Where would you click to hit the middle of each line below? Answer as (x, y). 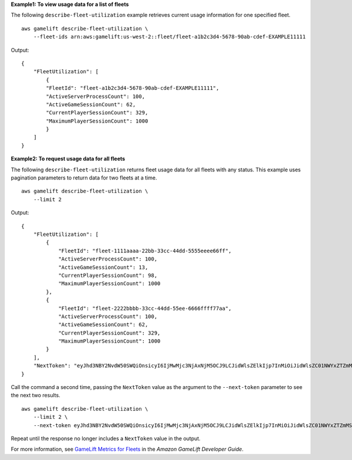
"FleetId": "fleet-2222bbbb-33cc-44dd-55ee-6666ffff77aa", (145, 308)
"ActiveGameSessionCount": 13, (103, 267)
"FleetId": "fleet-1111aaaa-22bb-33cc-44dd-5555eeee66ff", (145, 251)
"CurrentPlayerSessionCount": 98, (108, 275)
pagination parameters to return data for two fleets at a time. (84, 178)
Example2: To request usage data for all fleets (68, 159)
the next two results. (36, 395)
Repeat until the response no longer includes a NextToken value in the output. (106, 438)
